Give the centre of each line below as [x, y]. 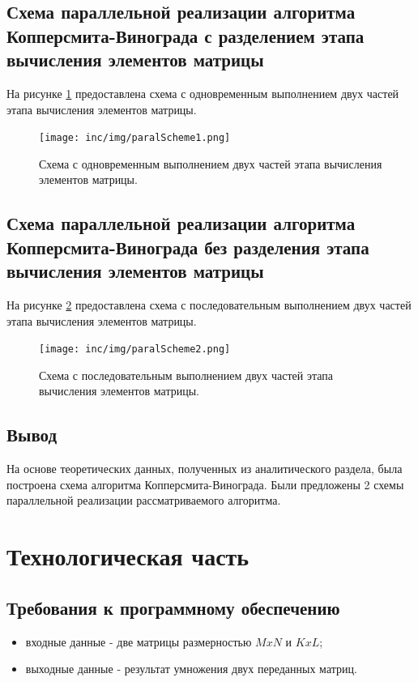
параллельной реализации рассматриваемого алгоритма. [144, 500]
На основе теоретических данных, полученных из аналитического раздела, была [205, 469]
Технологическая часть [128, 556]
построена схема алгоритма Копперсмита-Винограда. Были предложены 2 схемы [205, 484]
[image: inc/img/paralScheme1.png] [135, 138]
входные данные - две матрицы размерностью [139, 641]
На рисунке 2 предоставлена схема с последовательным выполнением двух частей [209, 305]
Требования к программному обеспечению [173, 607]
